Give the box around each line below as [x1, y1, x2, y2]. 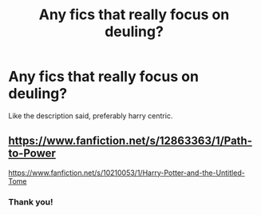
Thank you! [8, 196, 53, 207]
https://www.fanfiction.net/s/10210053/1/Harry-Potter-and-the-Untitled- [8, 168, 245, 177]
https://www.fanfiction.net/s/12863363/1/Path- [8, 134, 253, 148]
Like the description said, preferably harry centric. [8, 110, 173, 121]
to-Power [8, 146, 56, 161]
